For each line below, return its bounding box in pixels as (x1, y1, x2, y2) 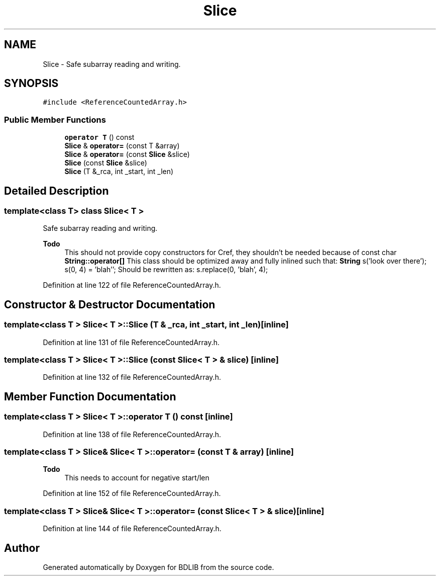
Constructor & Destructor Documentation (4, 298, 215, 311)
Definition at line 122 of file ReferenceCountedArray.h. (43, 281, 221, 290)
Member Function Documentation (4, 390, 176, 403)
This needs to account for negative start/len (64, 473, 209, 482)
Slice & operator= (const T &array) (64, 141, 180, 150)
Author (4, 541, 40, 554)
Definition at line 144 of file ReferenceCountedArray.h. (43, 524, 222, 533)
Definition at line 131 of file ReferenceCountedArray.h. (43, 338, 220, 347)
